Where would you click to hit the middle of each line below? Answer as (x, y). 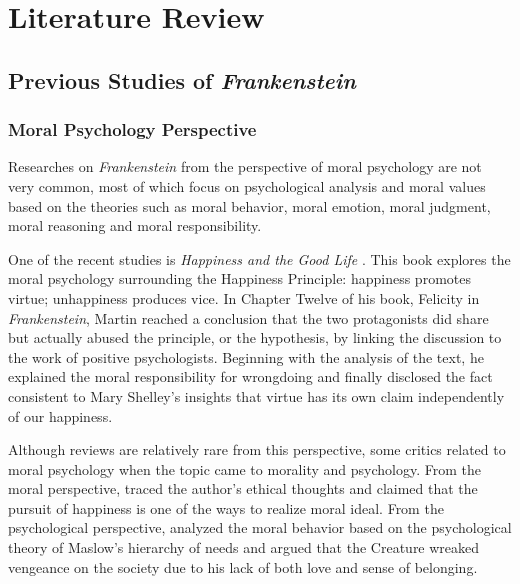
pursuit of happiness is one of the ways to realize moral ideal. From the (226, 507)
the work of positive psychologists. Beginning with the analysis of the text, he (246, 356)
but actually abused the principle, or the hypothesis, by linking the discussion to (255, 337)
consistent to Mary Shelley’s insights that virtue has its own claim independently (256, 395)
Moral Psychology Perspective (132, 129)
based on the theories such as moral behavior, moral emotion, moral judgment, (249, 205)
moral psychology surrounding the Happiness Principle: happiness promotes (239, 278)
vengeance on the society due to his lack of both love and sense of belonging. (243, 566)
